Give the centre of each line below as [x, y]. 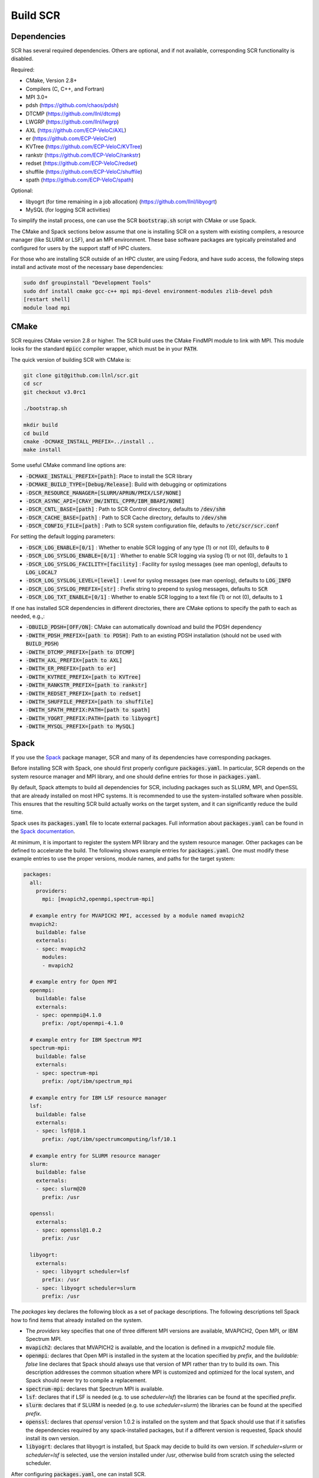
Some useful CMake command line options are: [69, 465]
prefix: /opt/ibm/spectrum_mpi [87, 1081]
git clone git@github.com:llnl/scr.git [81, 375]
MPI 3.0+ [37, 97]
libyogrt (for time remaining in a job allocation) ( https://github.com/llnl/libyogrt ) [121, 202]
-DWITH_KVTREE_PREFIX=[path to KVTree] [83, 677]
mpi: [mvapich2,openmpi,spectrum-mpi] [98, 899]
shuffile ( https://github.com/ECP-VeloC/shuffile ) [84, 171]
